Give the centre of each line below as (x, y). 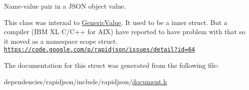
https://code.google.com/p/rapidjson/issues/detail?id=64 (100, 50)
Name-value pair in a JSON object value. (65, 6)
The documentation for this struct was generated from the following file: (111, 65)
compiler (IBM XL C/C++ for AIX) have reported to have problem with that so (125, 32)
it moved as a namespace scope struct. (61, 41)
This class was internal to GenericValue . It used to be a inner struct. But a (116, 22)
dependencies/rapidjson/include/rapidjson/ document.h (86, 81)
